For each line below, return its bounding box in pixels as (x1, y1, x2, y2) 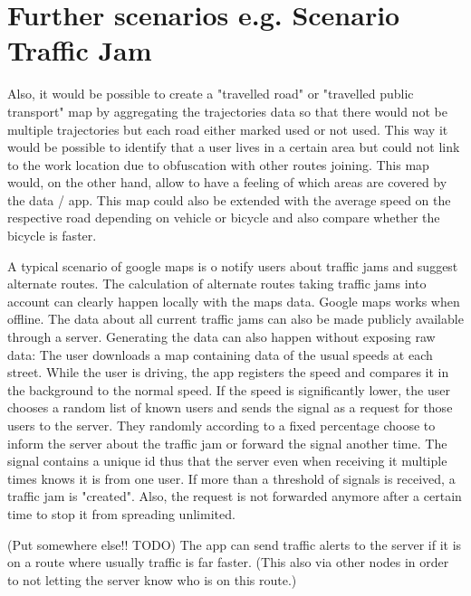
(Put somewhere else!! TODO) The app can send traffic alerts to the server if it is (7, 535, 462, 553)
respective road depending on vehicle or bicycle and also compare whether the (7, 208, 440, 227)
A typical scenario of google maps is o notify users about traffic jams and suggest (7, 256, 458, 275)
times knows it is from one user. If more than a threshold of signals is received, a (7, 468, 456, 487)
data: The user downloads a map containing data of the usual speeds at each (7, 345, 433, 364)
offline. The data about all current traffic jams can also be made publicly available (7, 309, 464, 328)
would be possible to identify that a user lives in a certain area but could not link (7, 137, 460, 156)
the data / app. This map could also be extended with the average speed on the (7, 190, 451, 209)
